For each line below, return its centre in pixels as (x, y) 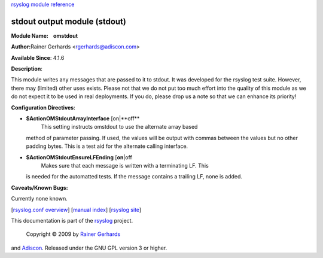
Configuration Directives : (43, 107)
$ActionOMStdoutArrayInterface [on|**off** (83, 119)
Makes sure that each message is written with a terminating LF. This (125, 165)
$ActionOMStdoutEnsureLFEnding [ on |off (79, 157)
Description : (27, 69)
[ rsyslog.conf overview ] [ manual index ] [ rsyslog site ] (76, 210)
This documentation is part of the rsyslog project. (72, 220)
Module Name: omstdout (44, 35)
